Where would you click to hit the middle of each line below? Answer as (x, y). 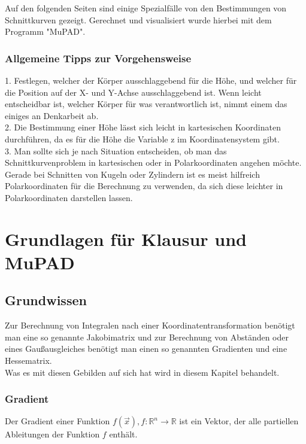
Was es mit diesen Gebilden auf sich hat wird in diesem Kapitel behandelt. (142, 372)
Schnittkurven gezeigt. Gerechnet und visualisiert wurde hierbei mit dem (138, 19)
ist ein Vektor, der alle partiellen (239, 421)
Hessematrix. (28, 361)
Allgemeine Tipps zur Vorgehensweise (98, 58)
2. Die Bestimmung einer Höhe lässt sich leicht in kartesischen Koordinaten (143, 127)
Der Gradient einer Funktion (57, 421)
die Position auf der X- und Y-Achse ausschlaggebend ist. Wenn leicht (133, 92)
